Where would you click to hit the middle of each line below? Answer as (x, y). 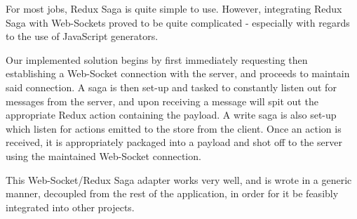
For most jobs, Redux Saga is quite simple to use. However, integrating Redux (174, 8)
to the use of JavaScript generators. (82, 36)
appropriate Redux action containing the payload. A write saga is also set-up (171, 115)
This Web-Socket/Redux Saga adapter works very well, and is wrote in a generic (179, 179)
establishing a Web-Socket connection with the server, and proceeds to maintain (178, 73)
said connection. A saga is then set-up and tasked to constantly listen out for (171, 87)
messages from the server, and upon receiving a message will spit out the (162, 101)
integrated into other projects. (70, 207)
